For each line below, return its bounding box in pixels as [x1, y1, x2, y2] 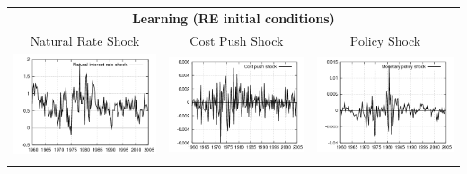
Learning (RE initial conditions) [132, 8, 335, 27]
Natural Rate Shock [30, 30, 140, 49]
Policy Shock [349, 30, 421, 49]
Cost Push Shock [189, 30, 284, 49]
